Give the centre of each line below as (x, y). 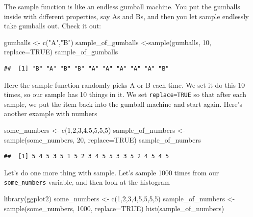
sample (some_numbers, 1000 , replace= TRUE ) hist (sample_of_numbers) (114, 208)
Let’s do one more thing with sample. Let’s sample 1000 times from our (112, 172)
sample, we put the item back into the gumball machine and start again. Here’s (123, 104)
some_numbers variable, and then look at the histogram (87, 182)
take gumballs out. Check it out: (53, 26)
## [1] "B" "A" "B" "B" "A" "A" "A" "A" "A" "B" (87, 68)
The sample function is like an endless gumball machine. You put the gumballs (122, 6)
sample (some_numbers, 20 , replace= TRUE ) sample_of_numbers (102, 139)
